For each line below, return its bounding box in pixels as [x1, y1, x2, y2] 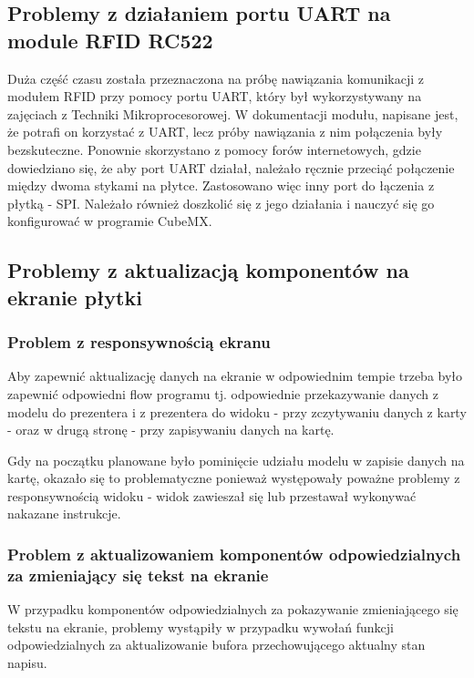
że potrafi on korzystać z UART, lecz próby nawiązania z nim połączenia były [7, 122, 443, 141]
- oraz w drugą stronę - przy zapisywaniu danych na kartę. [7, 420, 335, 439]
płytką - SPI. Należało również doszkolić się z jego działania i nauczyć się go [7, 193, 435, 212]
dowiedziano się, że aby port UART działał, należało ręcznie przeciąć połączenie [7, 158, 455, 177]
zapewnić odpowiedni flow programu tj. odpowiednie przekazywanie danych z [7, 384, 439, 403]
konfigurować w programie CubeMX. [7, 211, 212, 231]
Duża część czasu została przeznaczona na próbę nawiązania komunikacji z [7, 68, 425, 87]
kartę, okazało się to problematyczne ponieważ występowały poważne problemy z [7, 468, 460, 488]
